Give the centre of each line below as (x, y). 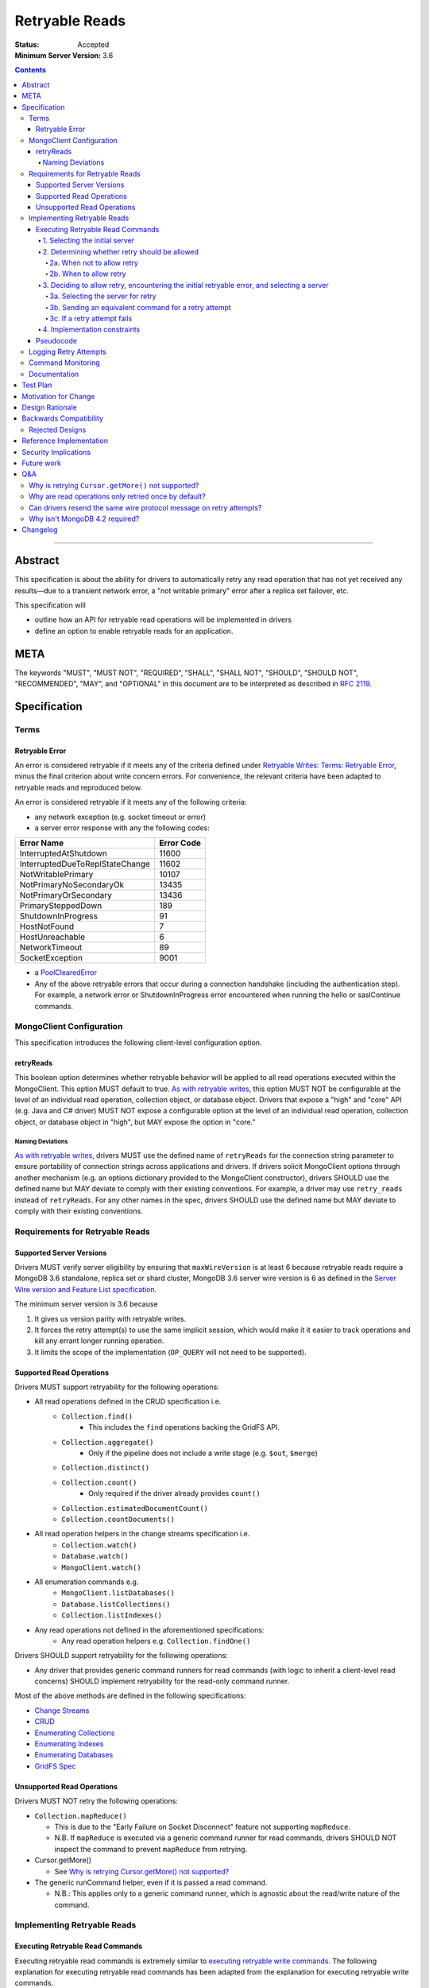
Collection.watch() (99, 1545)
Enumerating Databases (74, 1755)
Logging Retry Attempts (68, 352)
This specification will (50, 605)
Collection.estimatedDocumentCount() (135, 1508)
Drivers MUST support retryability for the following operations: (117, 1387)
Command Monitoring (64, 363)
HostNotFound (47, 926)
